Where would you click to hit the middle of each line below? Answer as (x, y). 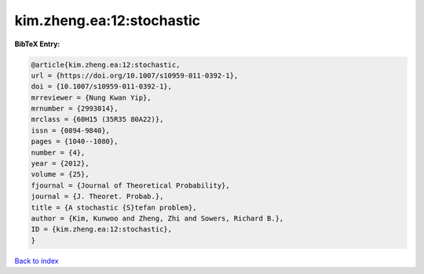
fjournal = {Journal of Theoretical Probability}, (131, 185)
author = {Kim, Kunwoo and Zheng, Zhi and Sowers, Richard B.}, (157, 219)
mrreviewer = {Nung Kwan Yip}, (91, 97)
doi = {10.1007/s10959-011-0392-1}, (102, 87)
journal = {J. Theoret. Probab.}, (97, 197)
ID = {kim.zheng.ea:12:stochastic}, (102, 229)
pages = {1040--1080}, (75, 142)
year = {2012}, (60, 164)
